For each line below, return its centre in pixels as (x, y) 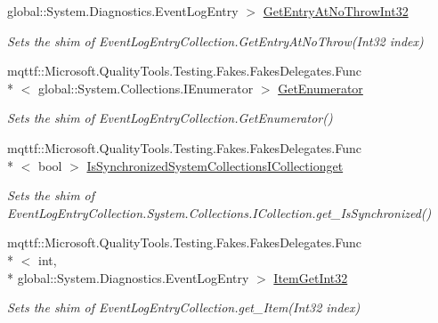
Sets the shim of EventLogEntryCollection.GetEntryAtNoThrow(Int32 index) (215, 40)
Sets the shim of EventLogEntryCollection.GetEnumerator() (170, 118)
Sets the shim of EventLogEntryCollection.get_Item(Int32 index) (184, 307)
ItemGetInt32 (311, 277)
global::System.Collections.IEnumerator (146, 88)
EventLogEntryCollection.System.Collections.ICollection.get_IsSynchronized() (219, 212)
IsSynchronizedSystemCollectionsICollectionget (215, 165)
